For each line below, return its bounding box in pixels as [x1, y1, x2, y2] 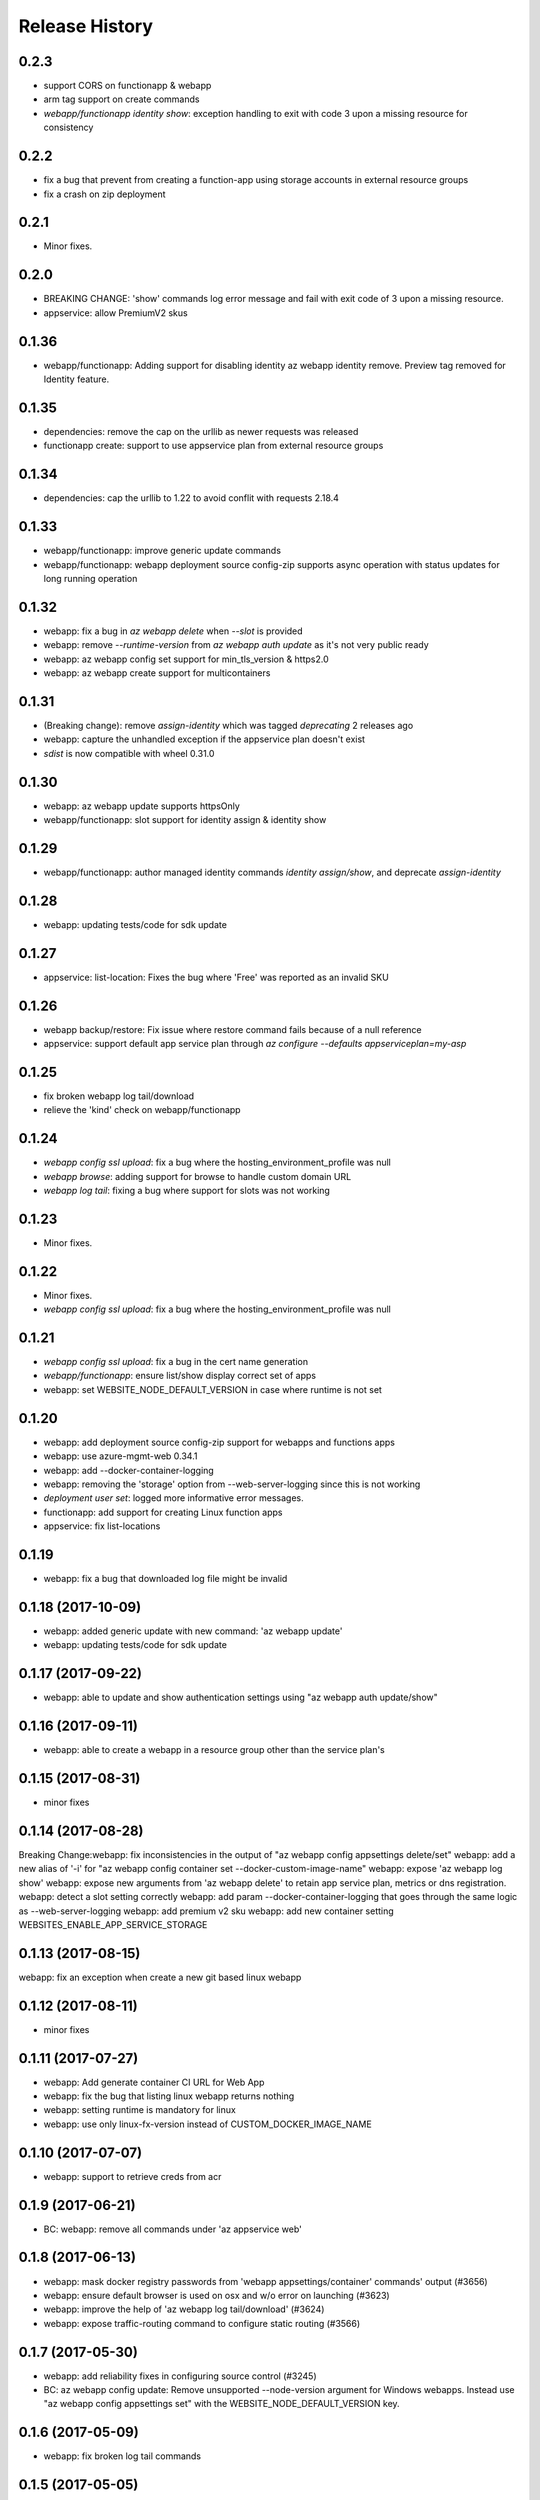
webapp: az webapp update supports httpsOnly [43, 800, 240, 812]
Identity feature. [43, 373, 110, 385]
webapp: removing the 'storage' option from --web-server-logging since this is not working [43, 1478, 421, 1490]
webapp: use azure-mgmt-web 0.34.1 [43, 1450, 198, 1462]
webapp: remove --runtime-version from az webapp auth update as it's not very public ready [43, 639, 429, 651]
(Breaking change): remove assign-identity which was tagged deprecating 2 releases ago [43, 719, 414, 731]
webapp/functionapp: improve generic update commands [43, 545, 282, 557]
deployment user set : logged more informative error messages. [43, 1492, 304, 1504]
